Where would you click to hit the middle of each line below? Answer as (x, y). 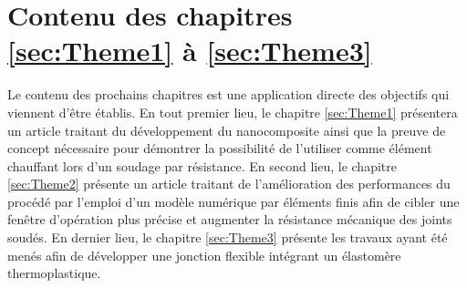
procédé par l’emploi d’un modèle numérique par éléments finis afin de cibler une (233, 201)
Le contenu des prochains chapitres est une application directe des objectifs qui (228, 94)
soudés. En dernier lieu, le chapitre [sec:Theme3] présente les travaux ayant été (228, 237)
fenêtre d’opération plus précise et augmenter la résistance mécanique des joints (230, 219)
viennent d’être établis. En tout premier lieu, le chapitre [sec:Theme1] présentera (233, 112)
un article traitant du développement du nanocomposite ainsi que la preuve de (227, 130)
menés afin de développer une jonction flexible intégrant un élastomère (204, 255)
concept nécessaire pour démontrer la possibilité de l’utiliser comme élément (220, 148)
